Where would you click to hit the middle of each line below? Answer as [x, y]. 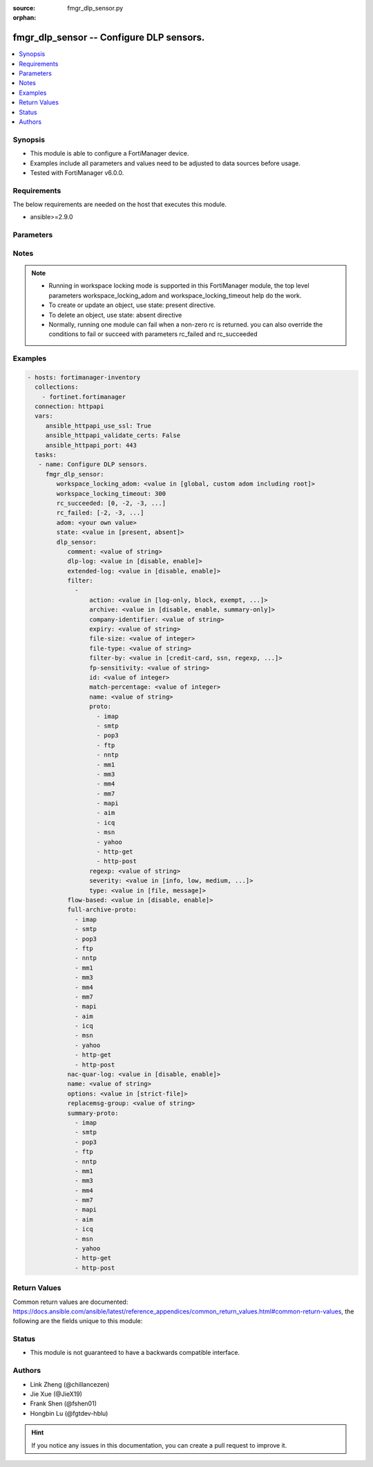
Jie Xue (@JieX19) [56, 1394]
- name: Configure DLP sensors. [93, 464]
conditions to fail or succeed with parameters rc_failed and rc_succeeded [153, 334]
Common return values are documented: [70, 1302]
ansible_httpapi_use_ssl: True [98, 426]
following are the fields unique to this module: [78, 1321]
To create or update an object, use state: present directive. [132, 305]
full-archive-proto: [102, 910]
